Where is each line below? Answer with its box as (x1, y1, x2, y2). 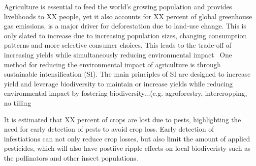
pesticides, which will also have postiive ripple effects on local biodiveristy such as (4, 143, 251, 153)
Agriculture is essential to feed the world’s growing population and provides (4, 1, 232, 11)
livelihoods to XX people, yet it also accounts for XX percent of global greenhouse (4, 11, 252, 21)
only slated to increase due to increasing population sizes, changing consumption (4, 30, 247, 40)
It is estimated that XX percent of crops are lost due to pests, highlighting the (4, 114, 241, 124)
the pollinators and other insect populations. (4, 152, 138, 163)
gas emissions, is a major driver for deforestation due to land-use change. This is (4, 21, 247, 31)
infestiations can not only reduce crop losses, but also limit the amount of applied (4, 133, 250, 143)
